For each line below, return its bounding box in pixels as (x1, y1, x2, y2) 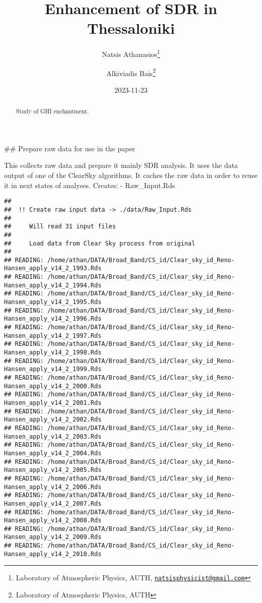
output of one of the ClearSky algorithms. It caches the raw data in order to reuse (4, 170, 258, 180)
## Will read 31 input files (4, 223, 116, 230)
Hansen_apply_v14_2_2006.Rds (4, 483, 102, 491)
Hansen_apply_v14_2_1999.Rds (4, 366, 102, 373)
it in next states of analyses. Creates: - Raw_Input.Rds (4, 179, 175, 190)
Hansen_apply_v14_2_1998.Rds (4, 349, 102, 356)
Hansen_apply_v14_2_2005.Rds (4, 466, 102, 474)
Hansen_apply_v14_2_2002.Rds (4, 416, 102, 424)
